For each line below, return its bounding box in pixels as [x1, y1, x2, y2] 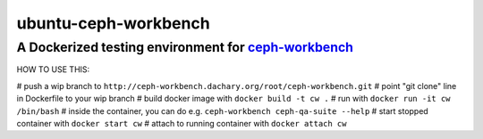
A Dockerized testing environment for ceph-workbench [16, 39, 353, 55]
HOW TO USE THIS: [16, 64, 90, 75]
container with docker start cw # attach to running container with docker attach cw [16, 118, 347, 128]
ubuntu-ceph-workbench [16, 13, 210, 33]
